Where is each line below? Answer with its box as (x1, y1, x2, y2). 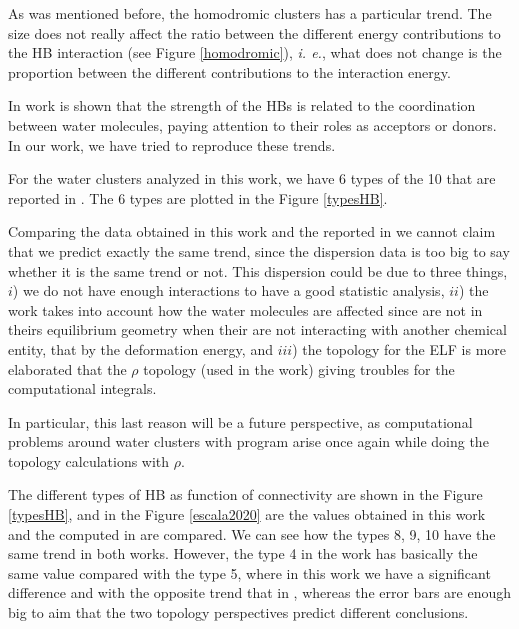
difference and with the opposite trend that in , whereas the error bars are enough (8, 582, 511, 603)
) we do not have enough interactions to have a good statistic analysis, (12, 280, 445, 301)
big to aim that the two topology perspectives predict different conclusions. (8, 602, 469, 623)
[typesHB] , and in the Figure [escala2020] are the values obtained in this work (8, 504, 486, 525)
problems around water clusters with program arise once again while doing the (8, 431, 489, 452)
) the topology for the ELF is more (292, 338, 507, 359)
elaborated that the (8, 358, 127, 379)
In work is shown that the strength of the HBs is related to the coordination (8, 95, 476, 116)
